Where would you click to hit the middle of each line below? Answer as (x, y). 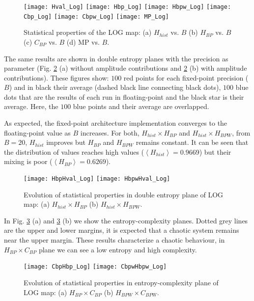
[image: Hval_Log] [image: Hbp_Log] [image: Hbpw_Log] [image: (127, 7)
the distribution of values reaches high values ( (74, 151)
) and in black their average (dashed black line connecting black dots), (115, 87)
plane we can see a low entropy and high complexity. (118, 249)
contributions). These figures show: (56, 77)
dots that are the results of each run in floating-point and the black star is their (124, 96)
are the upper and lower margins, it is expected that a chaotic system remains (122, 230)
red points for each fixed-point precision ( (186, 77)
